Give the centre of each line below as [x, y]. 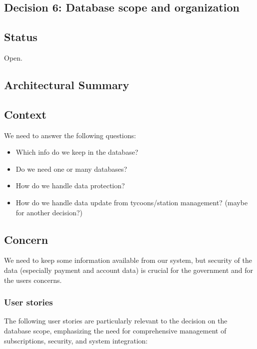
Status [21, 37]
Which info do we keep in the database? [77, 152]
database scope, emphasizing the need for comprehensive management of [115, 330]
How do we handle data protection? [70, 186]
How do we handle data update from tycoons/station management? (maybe [132, 202]
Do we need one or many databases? [71, 168]
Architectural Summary [67, 84]
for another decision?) [49, 212]
